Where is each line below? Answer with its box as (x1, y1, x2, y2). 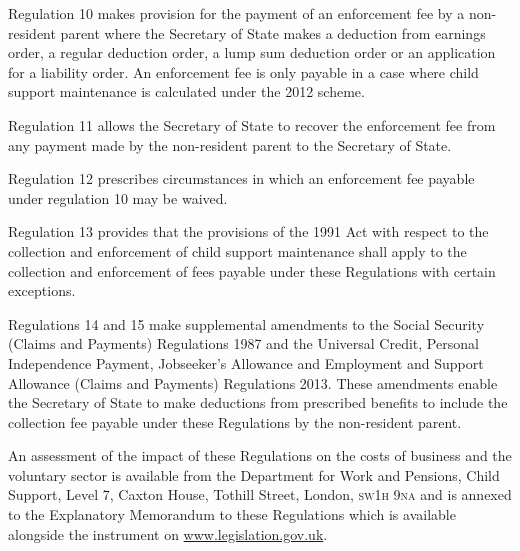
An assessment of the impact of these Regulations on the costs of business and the (8, 445, 512, 466)
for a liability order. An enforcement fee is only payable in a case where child (8, 61, 479, 82)
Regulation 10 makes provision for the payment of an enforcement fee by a (8, 3, 465, 23)
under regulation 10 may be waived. (8, 187, 228, 208)
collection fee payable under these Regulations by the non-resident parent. (8, 411, 462, 432)
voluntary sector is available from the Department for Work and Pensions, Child (8, 464, 500, 485)
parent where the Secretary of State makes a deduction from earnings (60, 22, 486, 43)
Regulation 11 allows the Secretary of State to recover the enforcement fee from (8, 114, 496, 135)
